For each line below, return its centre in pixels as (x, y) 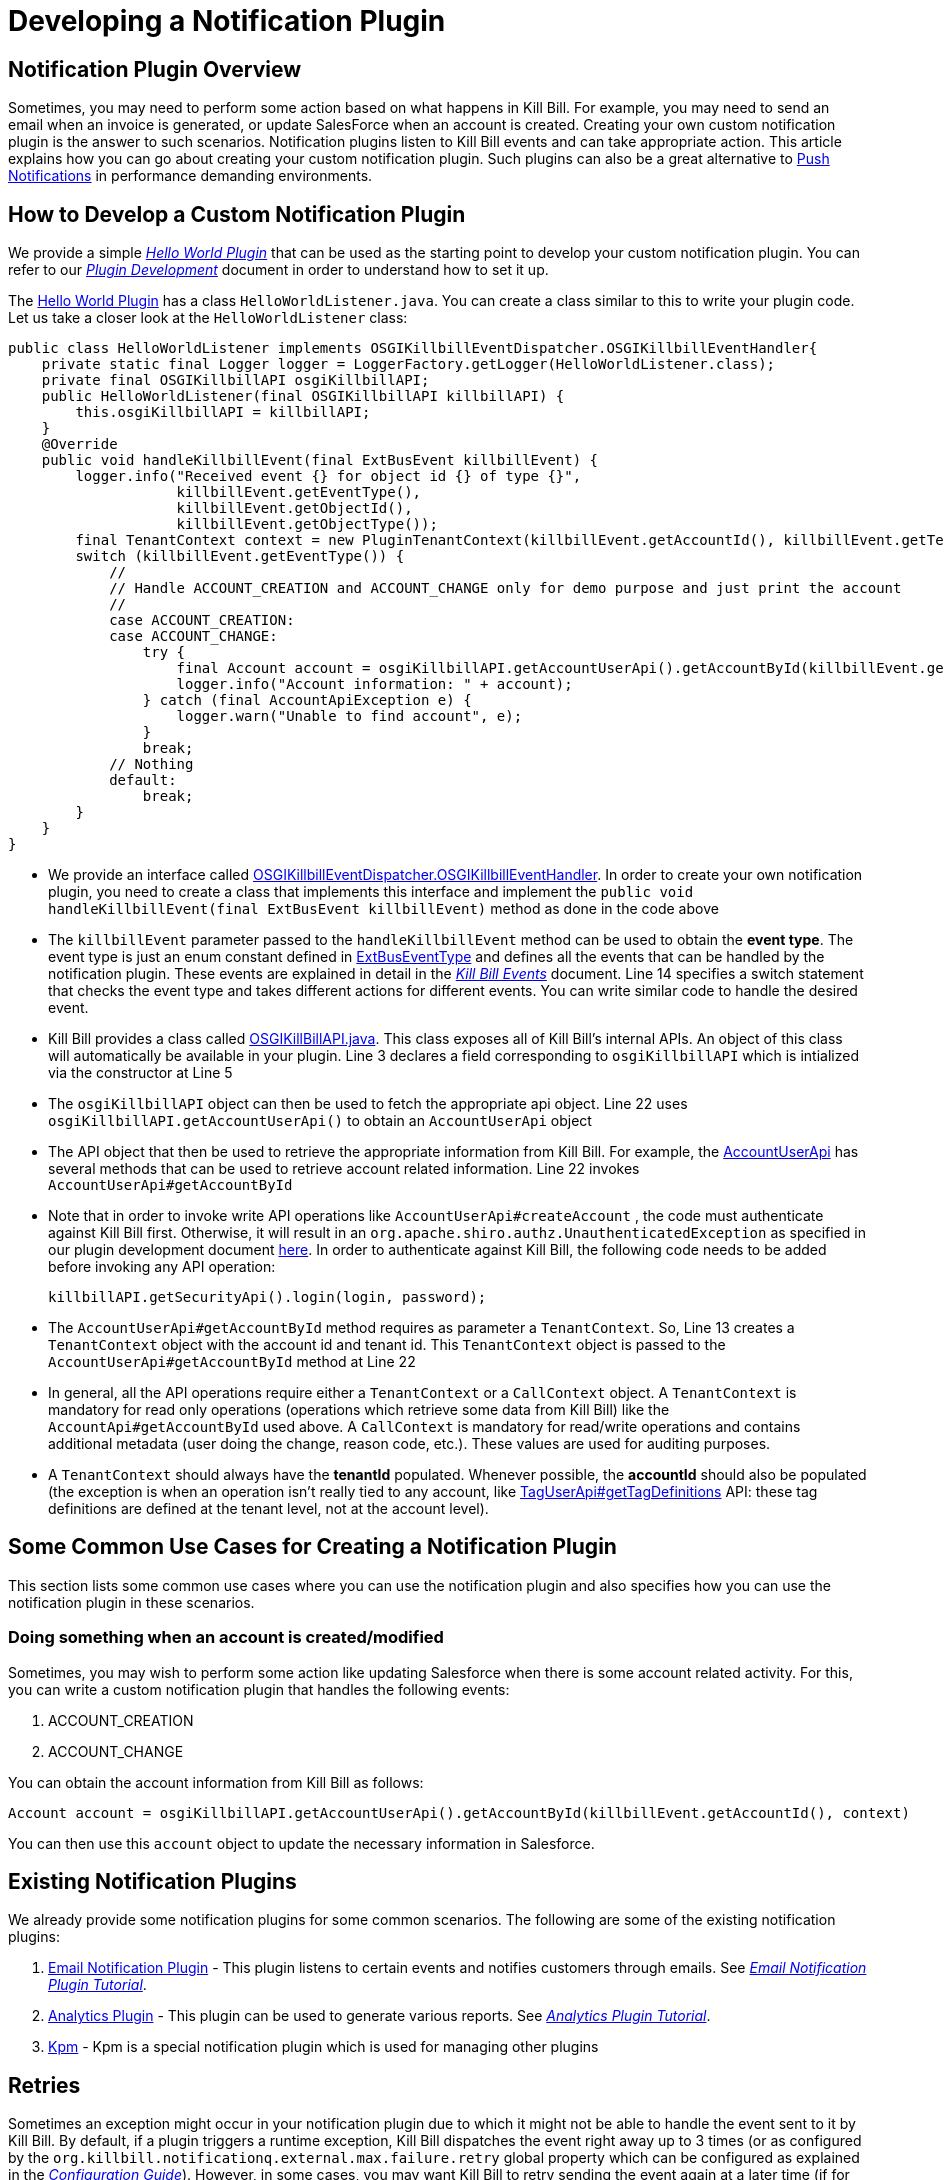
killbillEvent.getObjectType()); (307, 524)
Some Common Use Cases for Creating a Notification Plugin (312, 1547)
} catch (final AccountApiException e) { (307, 700)
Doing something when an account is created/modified (226, 1637)
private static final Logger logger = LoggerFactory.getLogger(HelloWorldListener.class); (408, 364)
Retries (44, 2085)
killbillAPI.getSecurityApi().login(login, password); (267, 1297)
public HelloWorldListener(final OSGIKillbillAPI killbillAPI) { (303, 396)
